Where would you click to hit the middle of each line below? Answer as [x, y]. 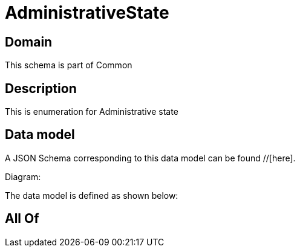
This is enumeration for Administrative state [92, 112]
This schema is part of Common [69, 65]
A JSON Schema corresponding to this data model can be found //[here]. [150, 158]
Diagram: [23, 176]
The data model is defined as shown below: [92, 195]
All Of [22, 219]
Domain [29, 42]
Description [41, 88]
